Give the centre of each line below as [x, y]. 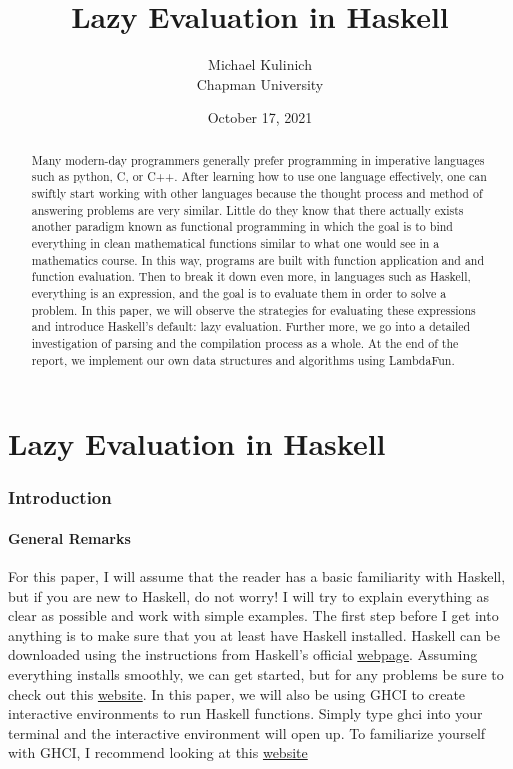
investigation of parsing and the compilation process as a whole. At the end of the [245, 342]
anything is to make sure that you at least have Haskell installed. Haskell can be [254, 634]
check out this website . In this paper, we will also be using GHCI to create [237, 693]
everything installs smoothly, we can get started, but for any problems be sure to [256, 674]
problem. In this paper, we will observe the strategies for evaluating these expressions [253, 309]
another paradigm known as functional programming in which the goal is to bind [242, 226]
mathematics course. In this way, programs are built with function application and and [258, 259]
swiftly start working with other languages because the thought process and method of [257, 193]
